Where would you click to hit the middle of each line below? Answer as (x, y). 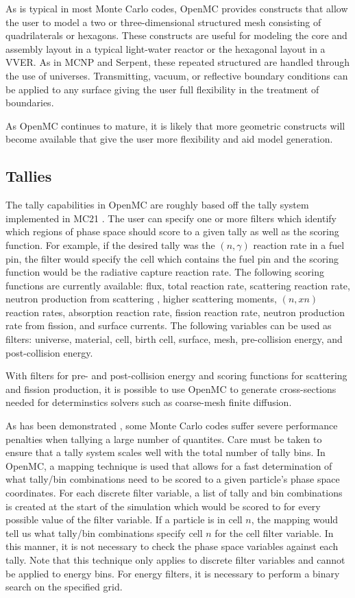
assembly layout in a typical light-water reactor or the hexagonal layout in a (166, 48)
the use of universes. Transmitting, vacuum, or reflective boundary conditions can (177, 75)
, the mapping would (295, 519)
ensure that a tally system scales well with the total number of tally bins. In (166, 452)
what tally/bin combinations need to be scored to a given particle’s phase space (173, 479)
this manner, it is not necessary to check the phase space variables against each (172, 546)
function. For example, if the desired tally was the (110, 244)
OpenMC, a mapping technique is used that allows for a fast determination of (169, 465)
